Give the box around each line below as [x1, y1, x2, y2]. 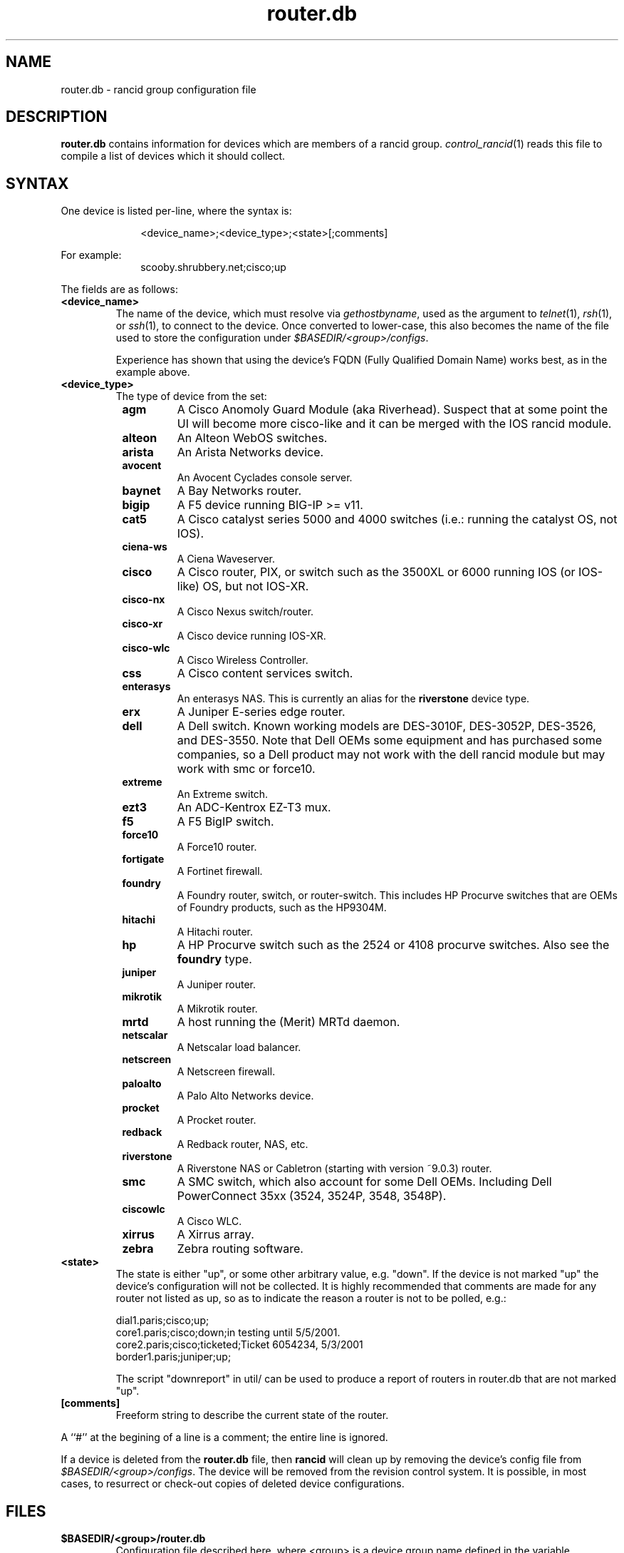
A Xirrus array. [177, 1227, 254, 1242]
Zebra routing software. [177, 1241, 303, 1256]
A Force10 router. [177, 841, 257, 854]
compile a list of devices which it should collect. [61, 150, 286, 163]
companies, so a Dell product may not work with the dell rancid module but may [177, 747, 605, 762]
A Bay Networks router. [177, 483, 302, 498]
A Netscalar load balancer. [177, 1041, 301, 1054]
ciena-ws [122, 540, 167, 553]
